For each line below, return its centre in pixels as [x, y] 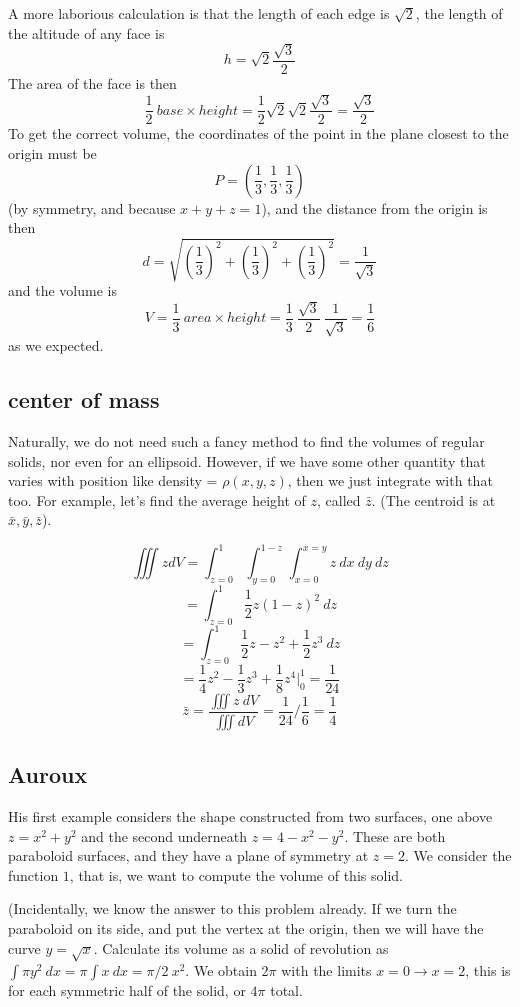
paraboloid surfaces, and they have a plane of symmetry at [188, 855]
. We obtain [221, 970]
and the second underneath [164, 835]
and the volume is [62, 290]
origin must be [52, 153]
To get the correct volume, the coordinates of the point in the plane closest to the [258, 133]
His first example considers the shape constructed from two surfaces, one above [250, 816]
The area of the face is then [92, 83]
